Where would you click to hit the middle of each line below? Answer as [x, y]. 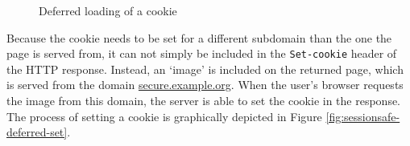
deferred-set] [37, 132]
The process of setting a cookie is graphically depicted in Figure [164, 116]
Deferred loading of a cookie [108, 10]
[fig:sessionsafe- [363, 116]
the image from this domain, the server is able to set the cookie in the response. [204, 101]
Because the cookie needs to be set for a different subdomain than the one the [199, 37]
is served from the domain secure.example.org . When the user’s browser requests [205, 85]
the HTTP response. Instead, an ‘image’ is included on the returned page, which [205, 69]
